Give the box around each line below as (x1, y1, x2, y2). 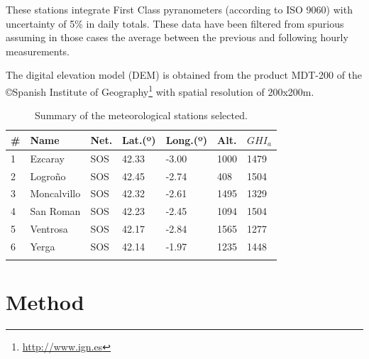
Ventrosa (30, 221, 68, 236)
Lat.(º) (122, 132, 156, 147)
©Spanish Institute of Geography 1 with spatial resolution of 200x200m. (6, 82, 314, 99)
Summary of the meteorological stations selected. (35, 108, 248, 123)
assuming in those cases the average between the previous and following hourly (6, 30, 348, 45)
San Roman (30, 204, 81, 219)
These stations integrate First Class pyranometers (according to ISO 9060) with (6, 2, 353, 16)
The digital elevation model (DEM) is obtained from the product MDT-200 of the (6, 67, 363, 82)
